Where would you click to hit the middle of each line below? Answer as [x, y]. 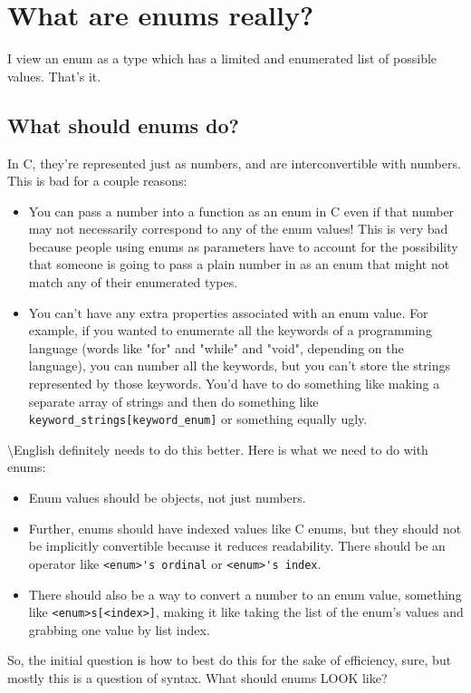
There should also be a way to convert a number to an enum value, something [245, 594]
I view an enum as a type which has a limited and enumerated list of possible [222, 58]
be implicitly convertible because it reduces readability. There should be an [237, 546]
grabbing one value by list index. [119, 629]
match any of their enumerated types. [133, 282]
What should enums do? [123, 125]
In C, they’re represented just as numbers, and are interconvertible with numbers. [234, 163]
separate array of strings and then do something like [173, 401]
